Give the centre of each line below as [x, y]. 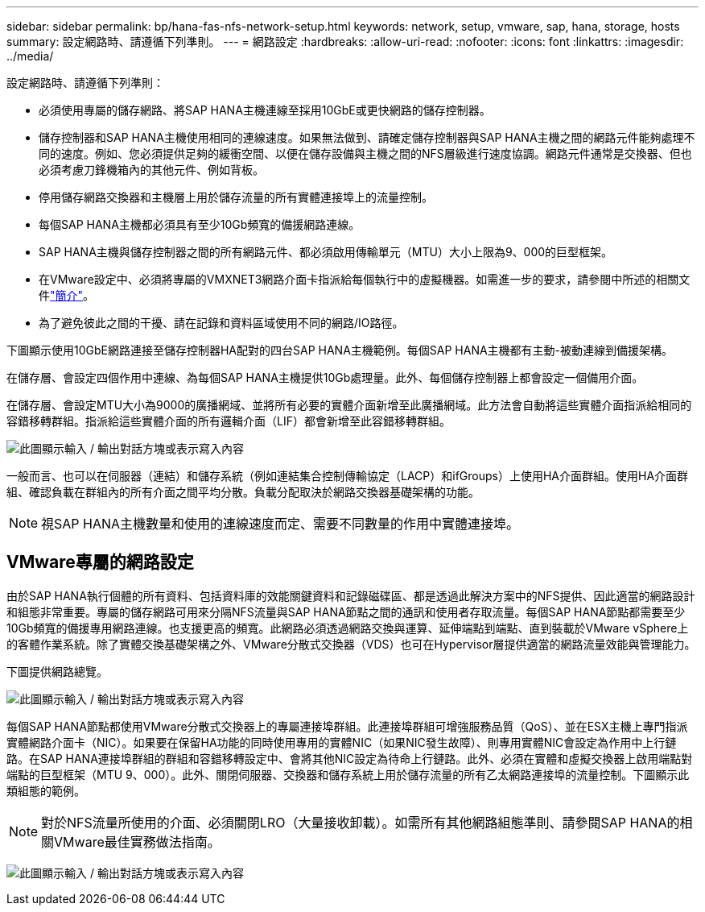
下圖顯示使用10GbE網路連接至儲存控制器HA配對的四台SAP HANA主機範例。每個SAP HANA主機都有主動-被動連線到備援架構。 [340, 350]
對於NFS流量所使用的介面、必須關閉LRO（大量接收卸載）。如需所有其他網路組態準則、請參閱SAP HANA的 [361, 822]
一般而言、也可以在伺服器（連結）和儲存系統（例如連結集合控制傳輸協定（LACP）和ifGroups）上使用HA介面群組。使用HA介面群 [348, 476]
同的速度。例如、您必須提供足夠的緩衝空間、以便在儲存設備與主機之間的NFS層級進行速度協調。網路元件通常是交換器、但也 [365, 153]
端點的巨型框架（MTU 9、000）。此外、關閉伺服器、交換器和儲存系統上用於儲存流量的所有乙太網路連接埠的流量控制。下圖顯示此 [348, 774]
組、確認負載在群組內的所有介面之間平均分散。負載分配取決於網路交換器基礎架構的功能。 [243, 492]
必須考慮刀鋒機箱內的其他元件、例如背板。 [151, 170]
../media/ [30, 56]
